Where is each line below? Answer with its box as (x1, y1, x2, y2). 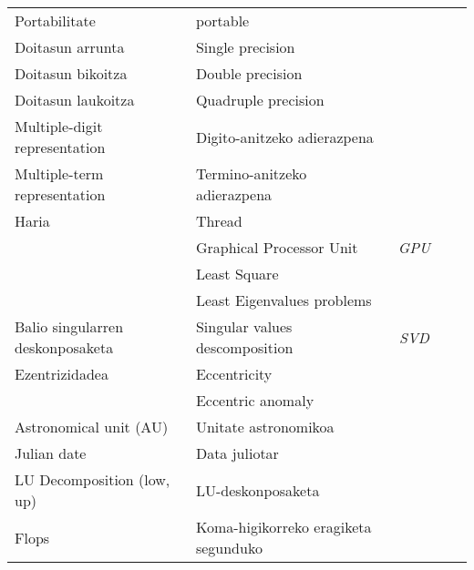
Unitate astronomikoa (195, 416, 335, 437)
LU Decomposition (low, (15, 469, 170, 490)
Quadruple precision (195, 89, 325, 110)
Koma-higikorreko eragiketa (195, 516, 372, 537)
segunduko (195, 537, 263, 558)
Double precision (195, 63, 303, 84)
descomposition (195, 337, 294, 358)
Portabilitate (15, 10, 96, 31)
